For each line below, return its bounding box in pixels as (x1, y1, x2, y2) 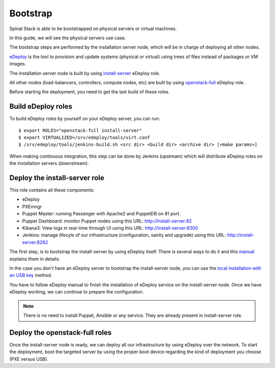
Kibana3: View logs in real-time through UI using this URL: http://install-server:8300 (22, 225, 198, 231)
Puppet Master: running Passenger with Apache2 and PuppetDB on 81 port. (22, 211, 181, 217)
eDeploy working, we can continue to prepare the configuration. (9, 289, 144, 295)
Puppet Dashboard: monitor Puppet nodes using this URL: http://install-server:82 (22, 217, 192, 224)
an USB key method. (9, 272, 52, 278)
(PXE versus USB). (9, 356, 48, 362)
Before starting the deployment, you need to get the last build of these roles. (9, 89, 170, 95)
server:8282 (22, 239, 48, 245)
